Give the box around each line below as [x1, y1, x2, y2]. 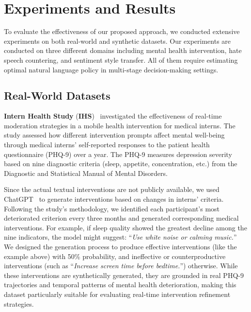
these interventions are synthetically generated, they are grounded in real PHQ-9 [4, 270, 244, 280]
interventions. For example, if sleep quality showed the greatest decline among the [4, 222, 247, 232]
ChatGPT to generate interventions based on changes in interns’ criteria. [4, 194, 224, 204]
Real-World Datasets [4, 88, 110, 103]
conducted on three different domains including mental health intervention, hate [4, 45, 242, 55]
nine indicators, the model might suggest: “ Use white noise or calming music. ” [4, 232, 237, 242]
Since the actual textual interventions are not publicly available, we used [4, 184, 220, 194]
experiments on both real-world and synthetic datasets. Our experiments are [4, 35, 231, 46]
